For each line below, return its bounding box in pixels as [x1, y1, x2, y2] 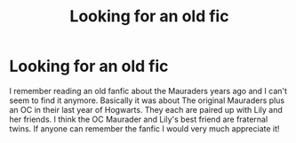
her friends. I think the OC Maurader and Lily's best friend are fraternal [9, 114, 268, 124]
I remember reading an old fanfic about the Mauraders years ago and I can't [9, 85, 287, 96]
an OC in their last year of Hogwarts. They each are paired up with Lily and [9, 104, 283, 115]
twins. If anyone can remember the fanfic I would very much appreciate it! [9, 123, 280, 134]
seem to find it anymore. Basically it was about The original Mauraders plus [9, 95, 285, 106]
